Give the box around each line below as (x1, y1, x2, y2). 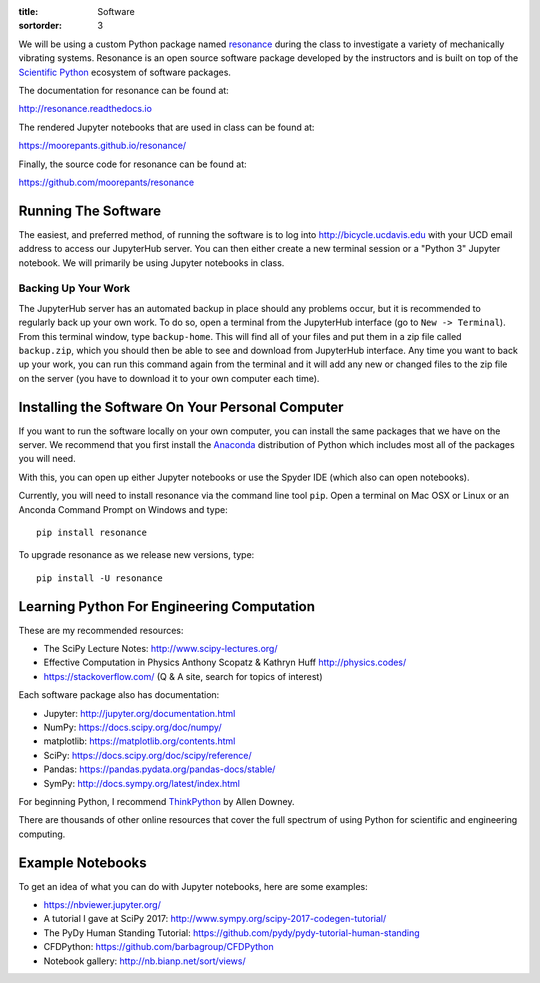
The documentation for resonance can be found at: (18, 84, 229, 96)
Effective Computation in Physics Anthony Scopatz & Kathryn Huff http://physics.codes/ (43, 656, 407, 669)
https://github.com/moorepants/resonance (18, 176, 195, 188)
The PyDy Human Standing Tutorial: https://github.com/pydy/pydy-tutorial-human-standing (43, 926, 420, 939)
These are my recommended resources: (18, 624, 184, 636)
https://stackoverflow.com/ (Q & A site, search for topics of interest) (43, 670, 323, 682)
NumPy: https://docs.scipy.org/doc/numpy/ (43, 721, 222, 733)
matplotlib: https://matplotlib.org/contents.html (43, 735, 236, 747)
